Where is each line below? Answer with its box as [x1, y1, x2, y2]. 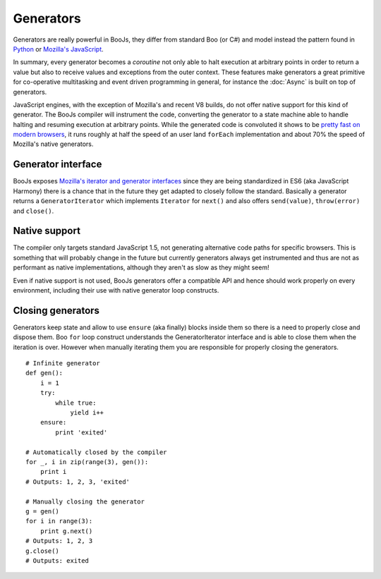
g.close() [25, 547, 59, 555]
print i [40, 468, 67, 476]
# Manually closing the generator [25, 497, 145, 506]
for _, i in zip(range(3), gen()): [25, 458, 149, 465]
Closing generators [13, 304, 100, 317]
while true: [55, 398, 97, 407]
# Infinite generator [25, 360, 100, 367]
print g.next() [40, 527, 93, 535]
